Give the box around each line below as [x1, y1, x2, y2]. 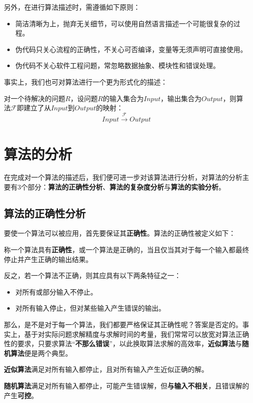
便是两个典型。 [24, 348, 72, 358]
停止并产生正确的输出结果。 [4, 254, 92, 264]
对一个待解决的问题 [4, 93, 65, 103]
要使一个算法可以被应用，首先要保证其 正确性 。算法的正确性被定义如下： [4, 228, 235, 238]
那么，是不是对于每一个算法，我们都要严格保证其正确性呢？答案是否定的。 [4, 319, 242, 330]
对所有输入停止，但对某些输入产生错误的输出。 [15, 303, 165, 313]
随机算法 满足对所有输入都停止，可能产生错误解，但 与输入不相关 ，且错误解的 [4, 380, 249, 390]
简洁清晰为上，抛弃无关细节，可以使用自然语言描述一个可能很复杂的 [15, 18, 234, 28]
